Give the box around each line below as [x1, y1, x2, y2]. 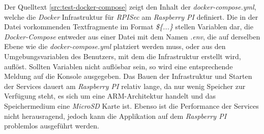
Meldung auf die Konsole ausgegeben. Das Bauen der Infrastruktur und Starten [4, 71, 252, 81]
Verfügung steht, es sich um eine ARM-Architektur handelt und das [4, 91, 216, 101]
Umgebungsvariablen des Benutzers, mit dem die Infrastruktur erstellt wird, [4, 51, 241, 61]
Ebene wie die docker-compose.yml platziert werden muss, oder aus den [4, 41, 226, 52]
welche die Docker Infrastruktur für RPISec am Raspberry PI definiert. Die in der [4, 11, 258, 22]
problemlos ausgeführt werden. [4, 120, 99, 131]
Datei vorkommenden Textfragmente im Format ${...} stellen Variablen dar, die [4, 21, 253, 32]
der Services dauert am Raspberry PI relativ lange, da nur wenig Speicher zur [4, 80, 246, 91]
